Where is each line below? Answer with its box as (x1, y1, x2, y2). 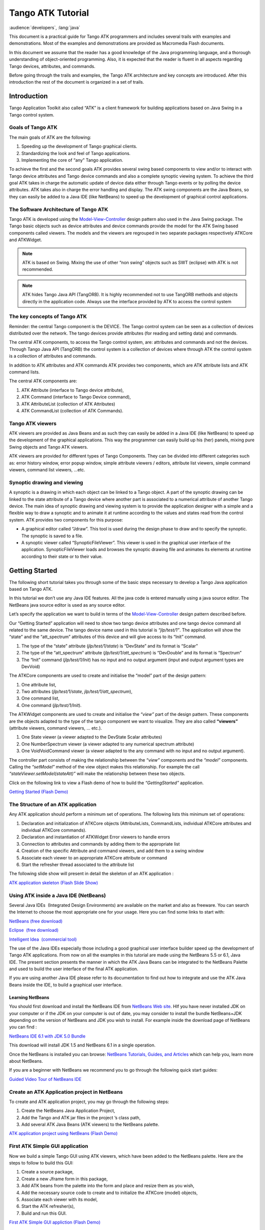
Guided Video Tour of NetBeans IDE (9, 1076, 82, 1082)
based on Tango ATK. (9, 586, 53, 592)
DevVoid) (21, 663, 40, 669)
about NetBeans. (9, 1058, 43, 1064)
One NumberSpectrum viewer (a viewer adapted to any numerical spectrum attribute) (21, 741, 194, 747)
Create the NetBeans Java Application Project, (21, 1107, 115, 1114)
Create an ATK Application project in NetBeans (9, 1088, 123, 1095)
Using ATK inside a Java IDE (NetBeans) (9, 892, 106, 899)
